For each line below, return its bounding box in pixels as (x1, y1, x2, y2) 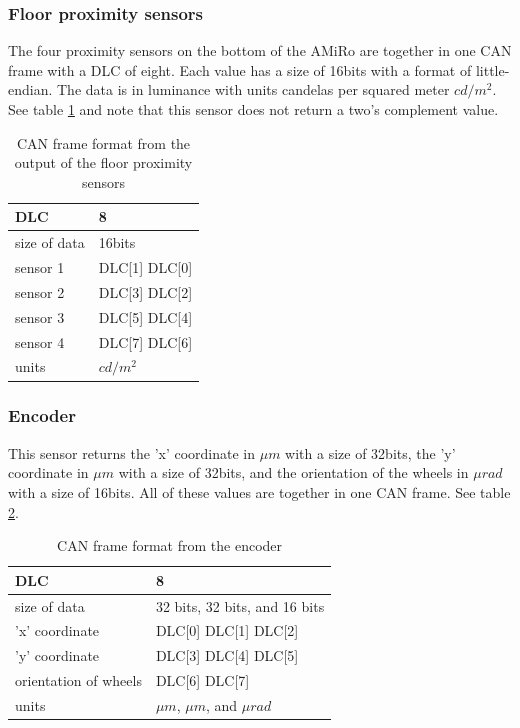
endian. (8, 79, 53, 100)
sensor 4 (15, 331, 65, 352)
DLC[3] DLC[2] (98, 281, 193, 302)
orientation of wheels (15, 670, 142, 691)
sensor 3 (15, 306, 65, 327)
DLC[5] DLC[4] (98, 306, 193, 327)
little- (475, 59, 510, 80)
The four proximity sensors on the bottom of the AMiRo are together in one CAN (8, 40, 512, 61)
